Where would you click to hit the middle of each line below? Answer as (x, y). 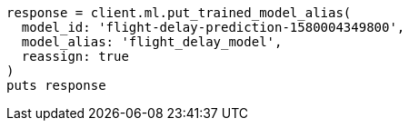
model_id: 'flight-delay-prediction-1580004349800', (213, 27)
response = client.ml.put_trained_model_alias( (179, 13)
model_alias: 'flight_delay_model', (152, 42)
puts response (56, 85)
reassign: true (75, 56)
